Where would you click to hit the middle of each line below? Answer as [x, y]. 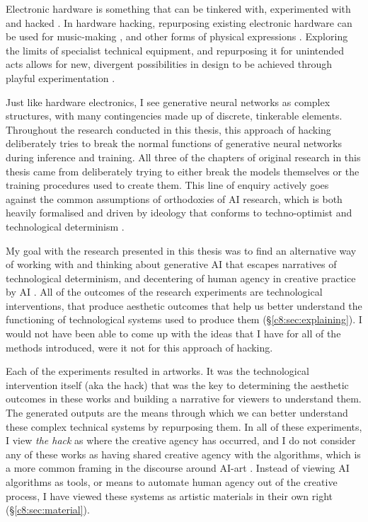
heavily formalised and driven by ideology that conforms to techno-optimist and [179, 213]
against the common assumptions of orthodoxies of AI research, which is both [174, 198]
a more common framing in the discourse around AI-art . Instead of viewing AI [178, 468]
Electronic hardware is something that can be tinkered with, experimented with [178, 8]
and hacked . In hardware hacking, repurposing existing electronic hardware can [179, 22]
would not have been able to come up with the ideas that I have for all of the [173, 333]
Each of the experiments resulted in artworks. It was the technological [157, 371]
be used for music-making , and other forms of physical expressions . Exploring [177, 36]
